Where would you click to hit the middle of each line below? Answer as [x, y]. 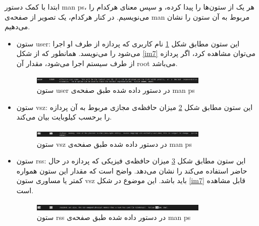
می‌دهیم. [17, 26]
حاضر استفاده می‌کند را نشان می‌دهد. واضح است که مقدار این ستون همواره [132, 170]
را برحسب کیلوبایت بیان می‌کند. [64, 117]
